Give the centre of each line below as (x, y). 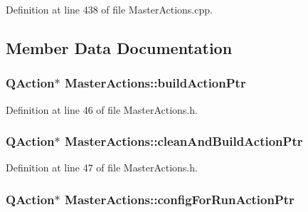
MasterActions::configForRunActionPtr (180, 199)
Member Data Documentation (119, 47)
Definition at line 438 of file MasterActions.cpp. (109, 9)
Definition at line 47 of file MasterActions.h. (102, 168)
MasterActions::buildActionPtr (155, 83)
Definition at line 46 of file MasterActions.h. (102, 109)
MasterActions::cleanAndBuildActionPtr (184, 141)
